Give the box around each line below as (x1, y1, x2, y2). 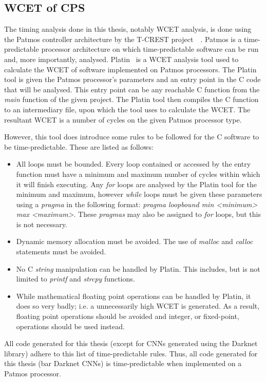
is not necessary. (16, 218, 67, 229)
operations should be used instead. (16, 320, 125, 331)
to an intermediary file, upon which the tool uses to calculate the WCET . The (4, 104, 251, 114)
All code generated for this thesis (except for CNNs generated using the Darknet (4, 338, 258, 349)
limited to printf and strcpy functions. (16, 273, 135, 284)
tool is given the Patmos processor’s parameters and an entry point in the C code (4, 74, 261, 85)
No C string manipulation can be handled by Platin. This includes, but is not (16, 263, 260, 274)
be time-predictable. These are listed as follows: (4, 141, 154, 152)
